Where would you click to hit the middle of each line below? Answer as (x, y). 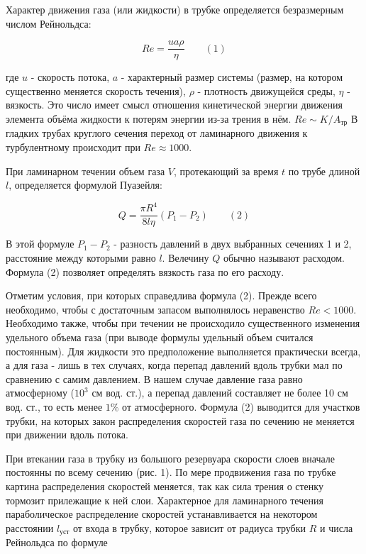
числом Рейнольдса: (49, 23)
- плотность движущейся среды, (266, 90)
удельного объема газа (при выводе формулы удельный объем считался (160, 337)
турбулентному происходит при (73, 147)
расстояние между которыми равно (81, 258)
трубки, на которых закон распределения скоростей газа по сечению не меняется (180, 420)
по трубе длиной (324, 171)
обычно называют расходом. (284, 258)
